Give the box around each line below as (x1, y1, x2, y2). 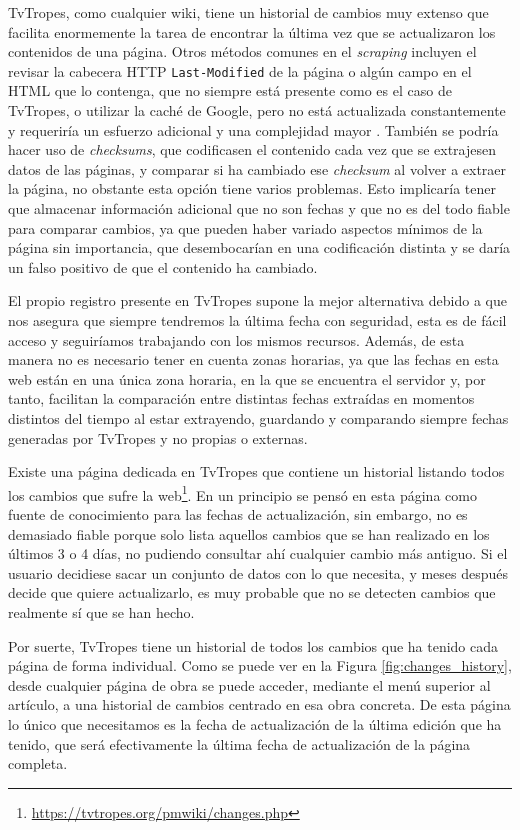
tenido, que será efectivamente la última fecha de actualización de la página (8, 733, 471, 754)
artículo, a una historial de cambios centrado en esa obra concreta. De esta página (8, 694, 511, 715)
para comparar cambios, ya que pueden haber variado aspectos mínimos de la (8, 217, 483, 238)
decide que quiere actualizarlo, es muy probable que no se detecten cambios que (8, 582, 496, 603)
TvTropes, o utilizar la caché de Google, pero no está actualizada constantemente (8, 100, 506, 121)
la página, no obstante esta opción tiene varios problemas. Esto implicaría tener (8, 178, 497, 199)
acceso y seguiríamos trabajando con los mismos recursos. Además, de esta (8, 329, 465, 350)
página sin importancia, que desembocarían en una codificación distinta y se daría (8, 237, 511, 258)
